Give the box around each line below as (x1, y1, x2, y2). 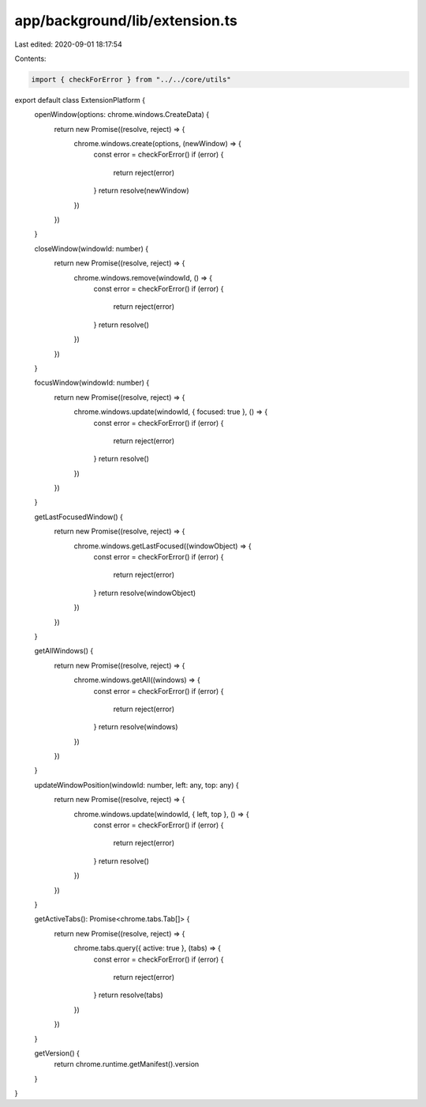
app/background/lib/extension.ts (14, 12, 238, 29)
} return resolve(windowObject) (93, 588, 196, 597)
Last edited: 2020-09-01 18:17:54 (14, 40, 122, 49)
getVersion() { (34, 1048, 80, 1058)
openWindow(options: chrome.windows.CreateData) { (34, 110, 210, 119)
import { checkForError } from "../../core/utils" (31, 75, 232, 84)
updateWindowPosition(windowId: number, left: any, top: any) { (34, 780, 240, 789)
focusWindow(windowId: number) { (34, 378, 150, 387)
